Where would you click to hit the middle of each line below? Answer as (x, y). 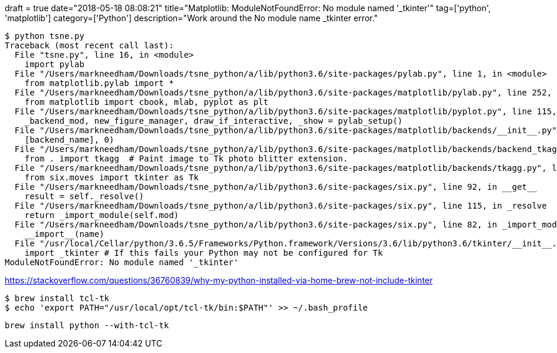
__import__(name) (64, 234)
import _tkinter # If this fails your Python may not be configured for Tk (204, 253)
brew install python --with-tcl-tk (87, 325)
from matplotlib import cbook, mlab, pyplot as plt (146, 102)
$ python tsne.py (45, 36)
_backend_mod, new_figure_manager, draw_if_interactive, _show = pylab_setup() (214, 121)
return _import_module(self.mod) (102, 215)
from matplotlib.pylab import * (99, 83)
